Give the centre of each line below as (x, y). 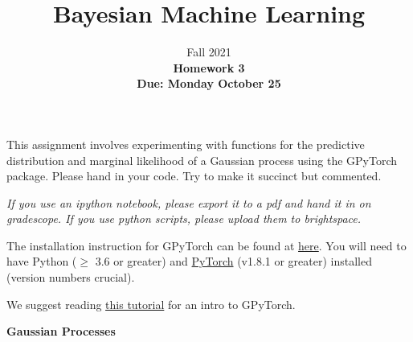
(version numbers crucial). (71, 277)
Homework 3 (209, 67)
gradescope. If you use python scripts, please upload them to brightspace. (184, 218)
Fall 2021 (209, 52)
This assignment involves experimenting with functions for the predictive (186, 144)
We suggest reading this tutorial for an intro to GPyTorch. (151, 304)
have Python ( (42, 261)
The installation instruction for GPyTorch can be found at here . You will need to (206, 245)
